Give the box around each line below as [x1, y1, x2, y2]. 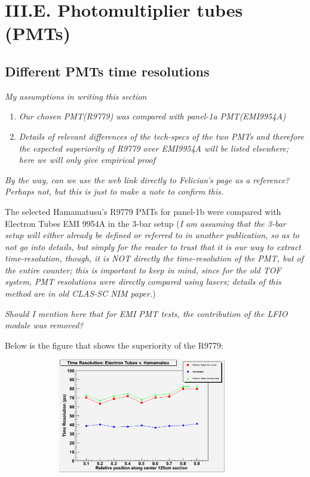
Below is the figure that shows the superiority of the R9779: [5, 338, 223, 351]
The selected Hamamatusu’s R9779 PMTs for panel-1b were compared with [5, 205, 281, 217]
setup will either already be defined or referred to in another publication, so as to [5, 229, 299, 241]
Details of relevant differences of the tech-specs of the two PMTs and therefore [19, 130, 304, 142]
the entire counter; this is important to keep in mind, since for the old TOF [5, 263, 281, 276]
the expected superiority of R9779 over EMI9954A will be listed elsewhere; [19, 141, 289, 154]
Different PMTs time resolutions [5, 61, 210, 80]
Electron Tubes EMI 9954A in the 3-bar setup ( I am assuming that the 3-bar [5, 217, 286, 229]
